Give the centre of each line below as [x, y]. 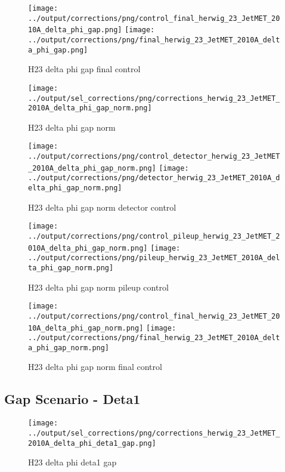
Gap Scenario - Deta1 [72, 399]
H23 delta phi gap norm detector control [102, 207]
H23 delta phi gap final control [84, 69]
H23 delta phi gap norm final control [95, 367]
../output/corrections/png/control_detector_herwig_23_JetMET [154, 157]
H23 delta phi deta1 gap [72, 462]
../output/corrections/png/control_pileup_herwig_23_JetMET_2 [154, 236]
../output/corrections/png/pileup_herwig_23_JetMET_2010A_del [154, 258]
